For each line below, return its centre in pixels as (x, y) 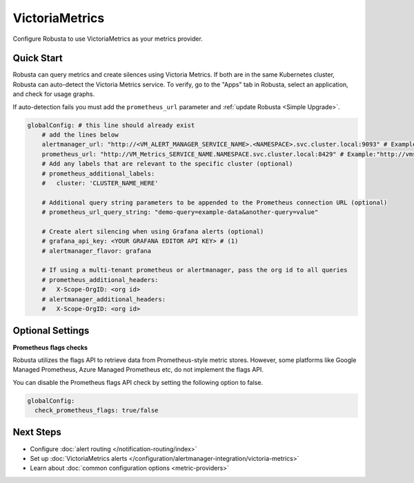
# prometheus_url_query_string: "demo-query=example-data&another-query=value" (180, 212)
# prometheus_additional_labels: (98, 173)
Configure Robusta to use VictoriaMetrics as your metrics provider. (108, 39)
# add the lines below (80, 135)
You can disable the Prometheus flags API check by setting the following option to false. (138, 382)
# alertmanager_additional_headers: (103, 299)
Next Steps (37, 432)
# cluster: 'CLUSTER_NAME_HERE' (100, 183)
